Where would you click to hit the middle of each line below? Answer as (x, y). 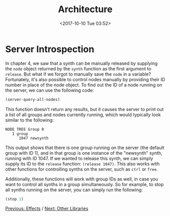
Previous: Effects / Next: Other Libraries (47, 208)
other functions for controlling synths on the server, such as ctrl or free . (82, 169)
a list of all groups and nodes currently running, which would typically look (83, 115)
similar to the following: (30, 120)
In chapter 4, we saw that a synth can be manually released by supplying (81, 63)
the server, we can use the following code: (50, 90)
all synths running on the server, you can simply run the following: (74, 190)
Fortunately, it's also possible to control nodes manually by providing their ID (85, 79)
